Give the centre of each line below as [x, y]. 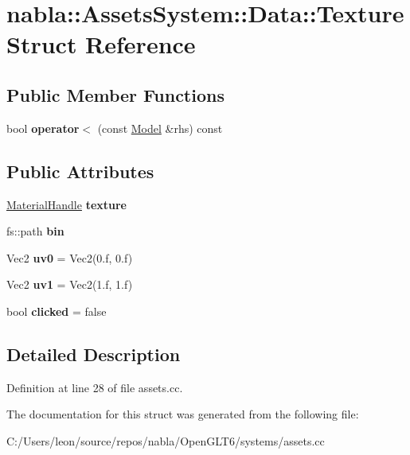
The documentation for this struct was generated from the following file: [183, 414]
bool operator [43, 128]
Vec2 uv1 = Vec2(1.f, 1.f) [70, 284]
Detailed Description [94, 354]
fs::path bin [35, 231]
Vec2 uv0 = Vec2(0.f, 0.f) [70, 257]
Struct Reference [101, 44]
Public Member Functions [115, 94]
